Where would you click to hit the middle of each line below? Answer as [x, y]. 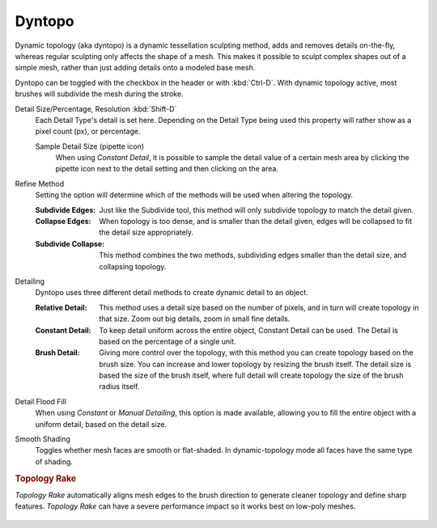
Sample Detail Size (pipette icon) [90, 146]
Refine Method [40, 184]
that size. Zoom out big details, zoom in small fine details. [195, 319]
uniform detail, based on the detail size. [101, 424]
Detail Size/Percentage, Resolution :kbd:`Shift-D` [96, 108]
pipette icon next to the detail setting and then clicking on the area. [167, 169]
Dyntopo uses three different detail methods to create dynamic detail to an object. [172, 293]
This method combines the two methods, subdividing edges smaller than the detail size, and [253, 256]
